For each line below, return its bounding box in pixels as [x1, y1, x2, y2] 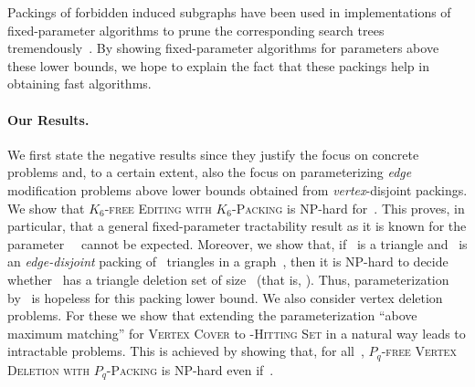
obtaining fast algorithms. [7, 74, 152, 93]
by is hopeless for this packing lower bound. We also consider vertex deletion [7, 288, 443, 307]
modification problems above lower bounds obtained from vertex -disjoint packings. [7, 180, 468, 199]
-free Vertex [381, 341, 457, 361]
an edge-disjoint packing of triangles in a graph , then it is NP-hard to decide [7, 252, 449, 271]
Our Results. [7, 110, 90, 129]
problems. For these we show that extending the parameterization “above [7, 306, 417, 325]
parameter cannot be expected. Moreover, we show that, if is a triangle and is [7, 234, 468, 253]
